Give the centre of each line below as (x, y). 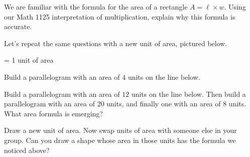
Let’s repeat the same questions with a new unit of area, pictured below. (116, 43)
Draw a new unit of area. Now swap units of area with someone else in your (120, 130)
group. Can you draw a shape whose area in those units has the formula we (120, 140)
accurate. (18, 26)
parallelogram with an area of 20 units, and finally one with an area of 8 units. (125, 104)
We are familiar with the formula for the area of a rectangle (96, 7)
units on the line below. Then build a (189, 94)
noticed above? (27, 150)
